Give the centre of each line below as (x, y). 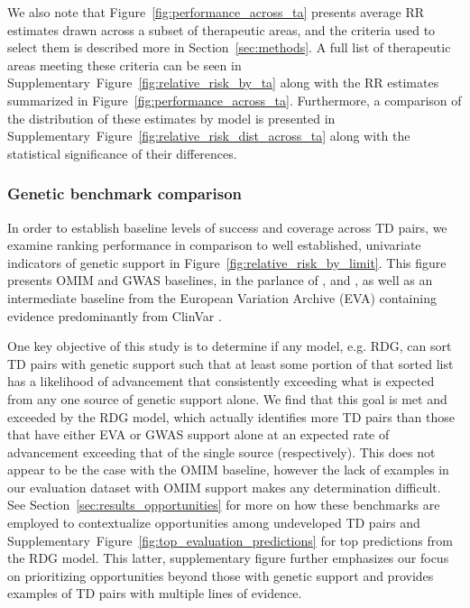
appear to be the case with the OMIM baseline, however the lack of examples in (228, 470)
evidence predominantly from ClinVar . (115, 315)
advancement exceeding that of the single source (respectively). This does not (221, 451)
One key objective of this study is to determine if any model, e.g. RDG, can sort (230, 346)
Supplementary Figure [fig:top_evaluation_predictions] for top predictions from (230, 540)
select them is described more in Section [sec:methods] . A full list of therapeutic (229, 47)
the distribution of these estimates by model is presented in (171, 118)
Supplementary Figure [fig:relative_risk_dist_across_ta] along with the (209, 136)
